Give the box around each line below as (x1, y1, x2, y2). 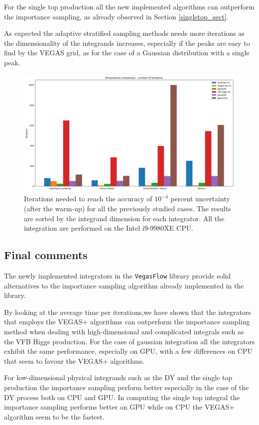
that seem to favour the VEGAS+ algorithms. (4, 355, 145, 366)
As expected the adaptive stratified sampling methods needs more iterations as (4, 28, 245, 38)
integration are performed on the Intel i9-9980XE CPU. (24, 223, 194, 233)
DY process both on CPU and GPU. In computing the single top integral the (4, 392, 240, 402)
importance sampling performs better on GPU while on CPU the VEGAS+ (4, 402, 235, 412)
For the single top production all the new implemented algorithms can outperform (4, 1, 255, 11)
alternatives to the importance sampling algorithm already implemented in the (4, 280, 244, 290)
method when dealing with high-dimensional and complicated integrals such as (4, 326, 244, 336)
